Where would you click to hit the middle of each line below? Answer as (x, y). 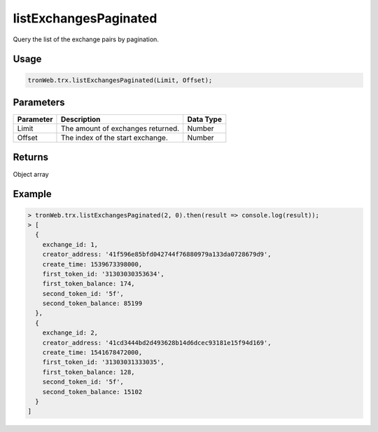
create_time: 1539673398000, (92, 264)
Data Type (204, 119)
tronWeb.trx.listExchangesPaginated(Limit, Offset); (120, 80)
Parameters (39, 102)
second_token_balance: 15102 (92, 392)
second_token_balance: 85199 (92, 304)
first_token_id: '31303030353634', (103, 274)
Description (80, 119)
